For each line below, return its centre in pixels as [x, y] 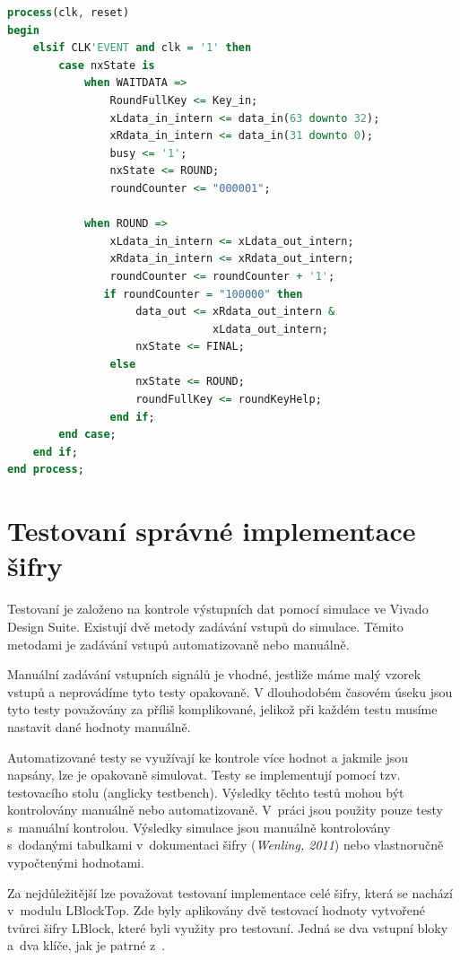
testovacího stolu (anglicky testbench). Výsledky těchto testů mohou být [206, 792]
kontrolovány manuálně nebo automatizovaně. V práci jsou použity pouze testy [225, 810]
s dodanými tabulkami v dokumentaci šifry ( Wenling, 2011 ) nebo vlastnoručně [226, 845]
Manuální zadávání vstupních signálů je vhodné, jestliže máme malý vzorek [214, 674]
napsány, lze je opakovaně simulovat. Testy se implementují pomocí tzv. [204, 775]
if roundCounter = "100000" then [203, 294]
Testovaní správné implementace [212, 531]
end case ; [87, 435]
